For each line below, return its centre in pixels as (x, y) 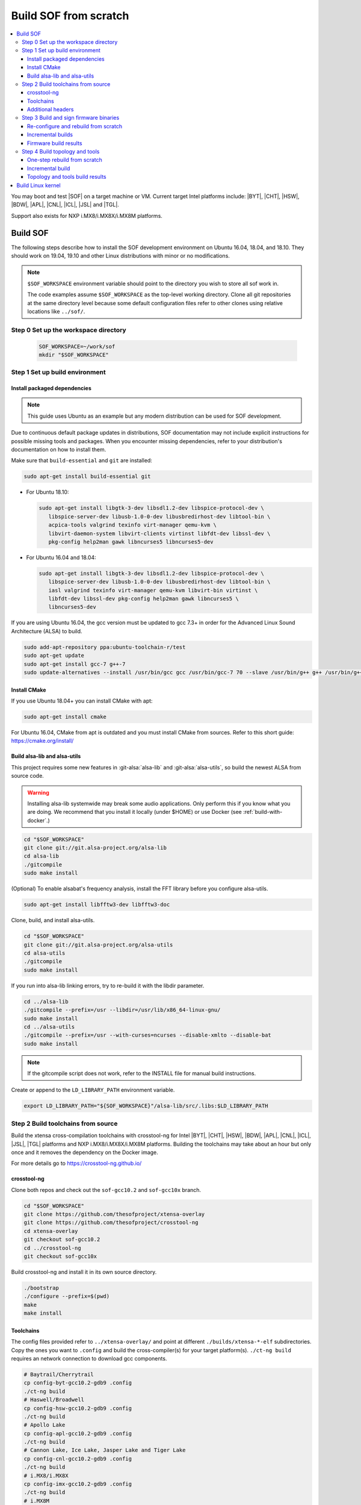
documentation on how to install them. (59, 450)
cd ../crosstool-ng (52, 1248)
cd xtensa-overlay (51, 1231)
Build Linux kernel (39, 185)
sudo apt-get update (54, 656)
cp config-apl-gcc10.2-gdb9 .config (78, 1433)
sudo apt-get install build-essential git (87, 476)
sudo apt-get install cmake (65, 717)
